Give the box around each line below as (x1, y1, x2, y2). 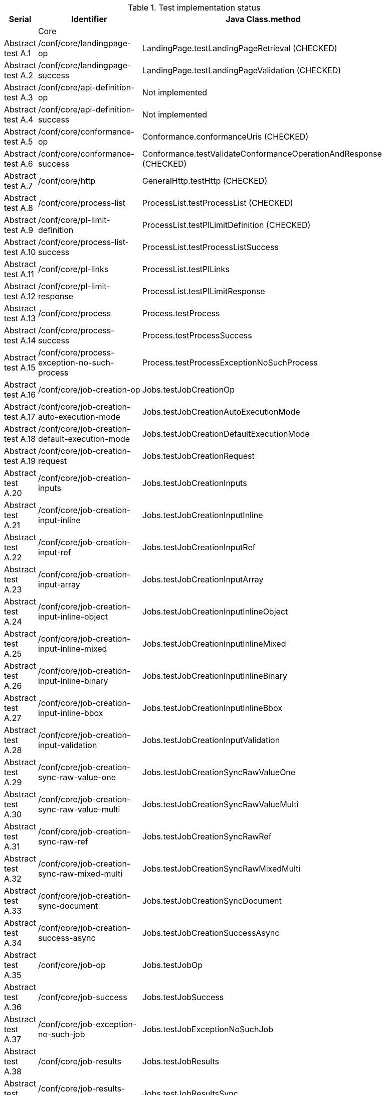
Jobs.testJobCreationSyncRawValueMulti (142, 799, 299, 809)
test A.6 (4, 159, 33, 169)
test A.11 (4, 269, 34, 279)
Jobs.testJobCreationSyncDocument (142, 896, 282, 906)
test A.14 (4, 335, 36, 345)
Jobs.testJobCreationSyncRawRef (142, 831, 272, 841)
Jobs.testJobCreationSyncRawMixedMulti (142, 864, 301, 874)
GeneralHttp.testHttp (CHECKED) (142, 176, 268, 186)
